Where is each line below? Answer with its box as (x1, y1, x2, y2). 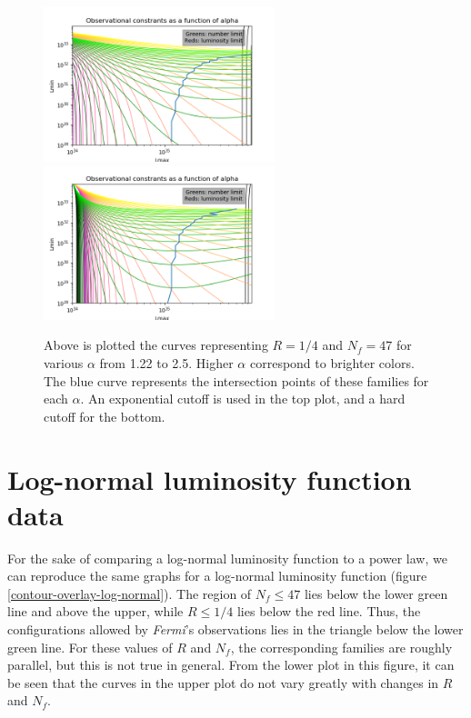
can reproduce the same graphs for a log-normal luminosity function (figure (7, 566, 427, 585)
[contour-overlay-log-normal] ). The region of (7, 583, 252, 603)
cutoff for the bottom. (44, 406, 165, 425)
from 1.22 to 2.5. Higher (99, 353, 234, 372)
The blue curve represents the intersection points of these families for (44, 371, 429, 390)
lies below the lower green (304, 583, 448, 603)
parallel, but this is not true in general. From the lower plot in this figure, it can (7, 655, 455, 674)
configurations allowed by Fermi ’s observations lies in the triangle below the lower (7, 620, 464, 639)
